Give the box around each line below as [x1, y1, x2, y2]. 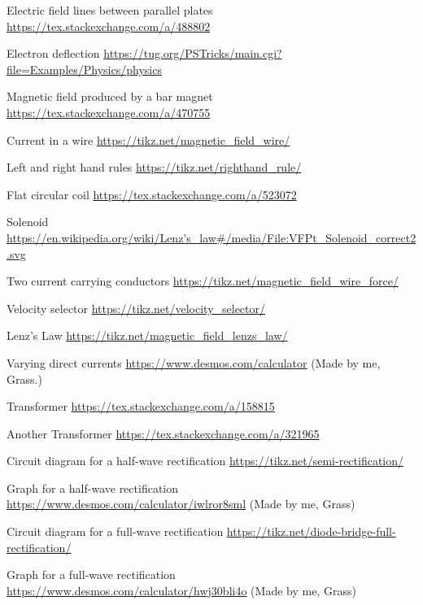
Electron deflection [7, 45, 100, 62]
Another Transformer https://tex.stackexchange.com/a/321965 [7, 424, 320, 442]
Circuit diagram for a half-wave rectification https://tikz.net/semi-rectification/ [7, 452, 404, 469]
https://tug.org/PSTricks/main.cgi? [103, 45, 282, 62]
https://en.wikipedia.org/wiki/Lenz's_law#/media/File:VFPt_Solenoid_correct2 [7, 229, 416, 246]
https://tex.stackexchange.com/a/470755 [7, 103, 211, 120]
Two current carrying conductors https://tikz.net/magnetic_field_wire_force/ [7, 272, 399, 289]
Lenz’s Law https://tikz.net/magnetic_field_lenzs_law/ [7, 327, 288, 344]
